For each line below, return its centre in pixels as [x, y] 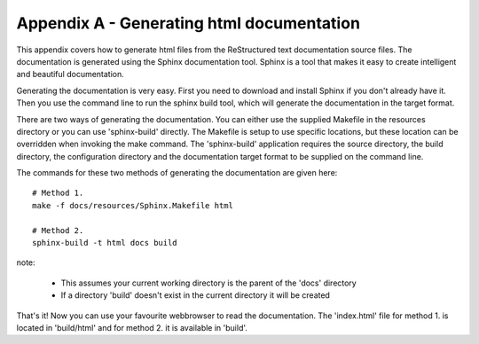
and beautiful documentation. [70, 74]
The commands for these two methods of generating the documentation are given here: [177, 173]
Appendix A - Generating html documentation [188, 23]
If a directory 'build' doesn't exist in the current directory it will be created [195, 295]
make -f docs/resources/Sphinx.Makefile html [133, 205]
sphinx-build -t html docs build [105, 243]
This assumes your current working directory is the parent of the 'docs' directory [208, 283]
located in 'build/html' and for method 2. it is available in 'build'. [132, 327]
